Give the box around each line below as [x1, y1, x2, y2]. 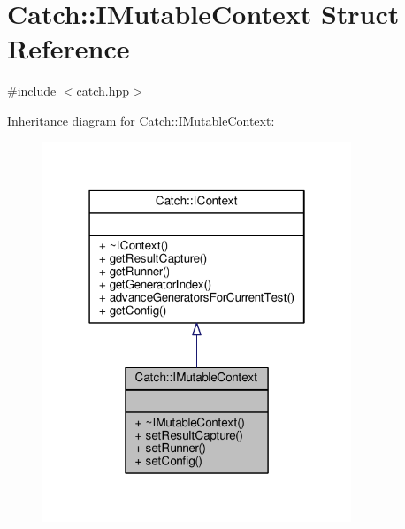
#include [7, 81, 57, 100]
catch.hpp [76, 81, 130, 100]
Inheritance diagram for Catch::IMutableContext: [7, 111, 275, 129]
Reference [7, 30, 130, 66]
